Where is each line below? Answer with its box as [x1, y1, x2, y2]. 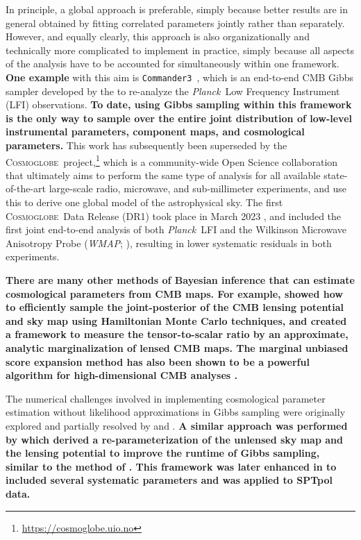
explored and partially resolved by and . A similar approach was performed [6, 418, 348, 432]
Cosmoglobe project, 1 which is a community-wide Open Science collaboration [6, 152, 338, 169]
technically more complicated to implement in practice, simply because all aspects [6, 42, 354, 57]
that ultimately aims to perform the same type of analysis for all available [6, 167, 321, 182]
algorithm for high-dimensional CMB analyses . [6, 368, 238, 382]
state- [324, 167, 348, 182]
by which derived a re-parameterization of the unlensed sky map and [6, 432, 343, 446]
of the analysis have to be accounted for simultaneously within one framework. [6, 56, 339, 71]
